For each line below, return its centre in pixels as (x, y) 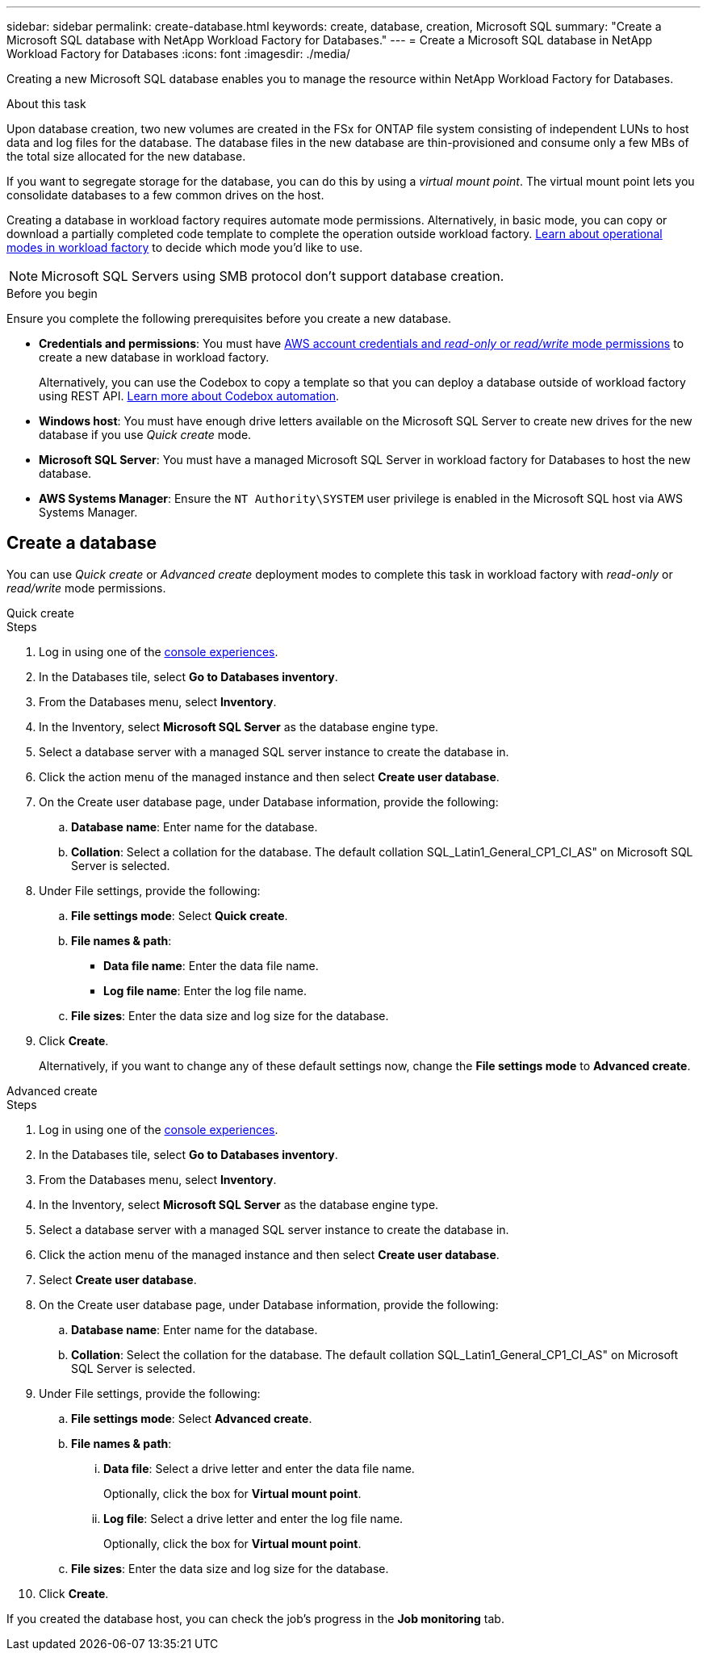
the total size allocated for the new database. (126, 156)
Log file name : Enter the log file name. (205, 990)
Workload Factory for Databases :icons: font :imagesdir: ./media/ (178, 54)
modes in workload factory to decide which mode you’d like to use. (185, 247)
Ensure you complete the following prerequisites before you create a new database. (229, 318)
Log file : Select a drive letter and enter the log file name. (253, 1518)
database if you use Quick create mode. (145, 435)
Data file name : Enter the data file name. (211, 965)
